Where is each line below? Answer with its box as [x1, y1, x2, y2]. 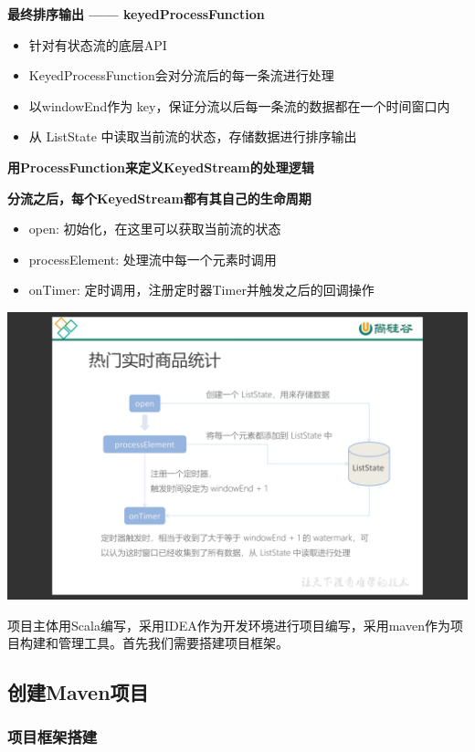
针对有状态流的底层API [28, 35, 167, 54]
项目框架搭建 [7, 726, 98, 748]
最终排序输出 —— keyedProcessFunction [7, 5, 265, 23]
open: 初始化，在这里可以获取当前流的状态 [28, 219, 281, 238]
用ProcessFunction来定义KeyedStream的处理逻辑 [7, 157, 314, 176]
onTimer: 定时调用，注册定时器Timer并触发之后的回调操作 [28, 280, 375, 299]
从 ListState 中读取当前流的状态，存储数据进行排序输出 [28, 127, 357, 146]
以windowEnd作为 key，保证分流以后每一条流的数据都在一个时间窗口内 [28, 96, 450, 115]
